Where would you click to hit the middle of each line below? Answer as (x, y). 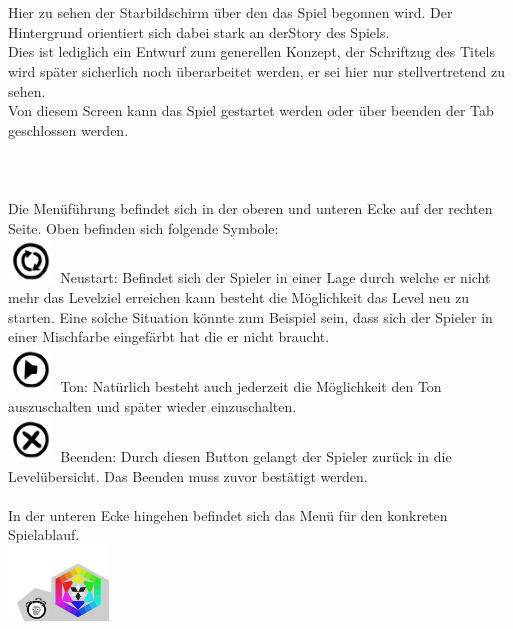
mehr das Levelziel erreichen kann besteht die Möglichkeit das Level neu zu (239, 297)
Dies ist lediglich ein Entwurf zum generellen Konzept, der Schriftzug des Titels (251, 51)
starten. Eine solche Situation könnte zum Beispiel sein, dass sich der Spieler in (250, 316)
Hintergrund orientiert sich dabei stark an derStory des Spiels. (199, 31)
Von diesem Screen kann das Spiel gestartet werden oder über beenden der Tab (251, 110)
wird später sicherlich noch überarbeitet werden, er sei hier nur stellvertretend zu (256, 70)
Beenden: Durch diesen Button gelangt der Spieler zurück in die (256, 455)
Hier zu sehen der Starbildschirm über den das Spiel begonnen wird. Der (230, 12)
